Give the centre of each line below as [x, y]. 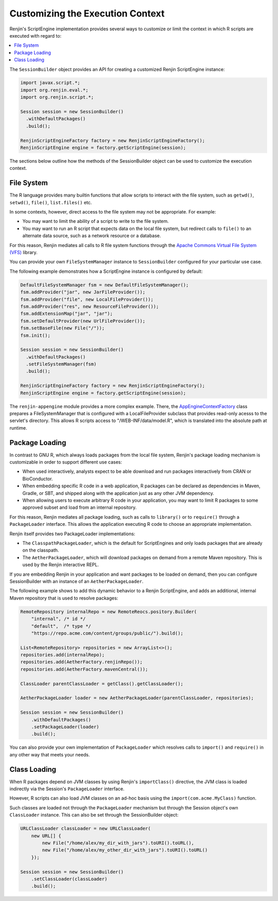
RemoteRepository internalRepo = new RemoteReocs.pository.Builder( [109, 612]
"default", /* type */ [61, 626]
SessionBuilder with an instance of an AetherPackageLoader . [76, 581]
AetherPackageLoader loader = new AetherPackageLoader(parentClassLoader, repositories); [137, 698]
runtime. [19, 428]
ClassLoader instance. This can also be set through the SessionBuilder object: [94, 815]
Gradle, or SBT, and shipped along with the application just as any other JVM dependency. [118, 493]
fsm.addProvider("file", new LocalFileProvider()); [87, 299]
